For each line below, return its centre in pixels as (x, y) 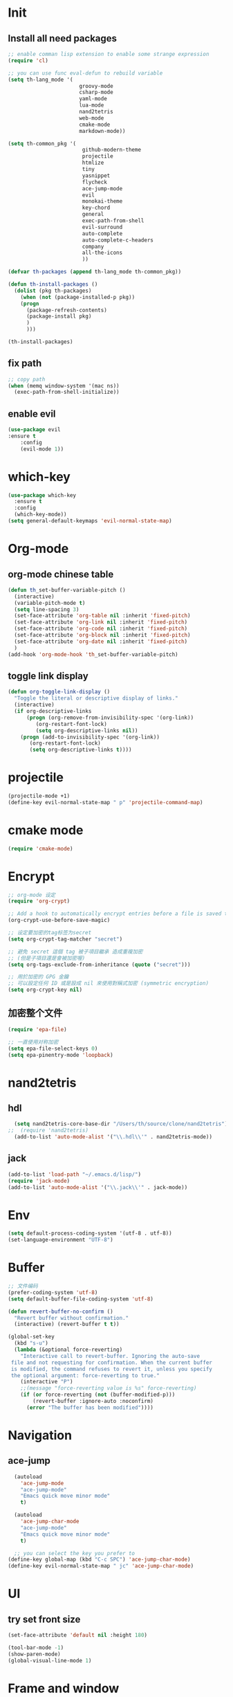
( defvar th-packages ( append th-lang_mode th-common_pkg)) (95, 272)
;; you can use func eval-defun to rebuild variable (85, 73)
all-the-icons (102, 253)
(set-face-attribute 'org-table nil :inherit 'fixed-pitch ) (102, 616)
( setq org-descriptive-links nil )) (87, 730)
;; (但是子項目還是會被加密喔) (47, 958)
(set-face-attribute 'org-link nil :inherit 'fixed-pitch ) (101, 622)
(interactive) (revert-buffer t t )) (67, 1324)
